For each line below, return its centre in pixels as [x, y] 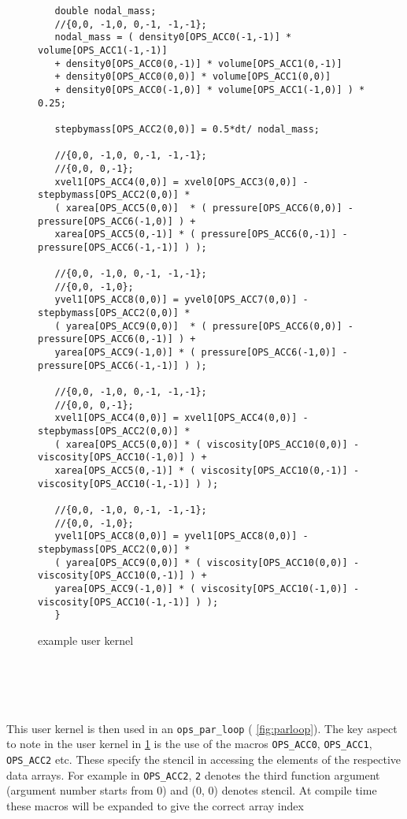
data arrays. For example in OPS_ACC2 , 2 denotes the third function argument [193, 774]
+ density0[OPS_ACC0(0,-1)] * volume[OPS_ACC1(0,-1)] [198, 63]
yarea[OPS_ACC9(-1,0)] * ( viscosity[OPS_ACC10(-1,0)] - [207, 588]
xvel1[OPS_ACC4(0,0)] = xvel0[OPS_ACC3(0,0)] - [181, 182]
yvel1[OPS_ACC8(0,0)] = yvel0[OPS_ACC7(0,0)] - [181, 300]
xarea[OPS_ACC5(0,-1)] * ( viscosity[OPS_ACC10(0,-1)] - [207, 470]
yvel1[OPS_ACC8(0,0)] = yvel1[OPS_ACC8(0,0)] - [181, 536]
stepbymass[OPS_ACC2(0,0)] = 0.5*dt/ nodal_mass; [187, 129]
